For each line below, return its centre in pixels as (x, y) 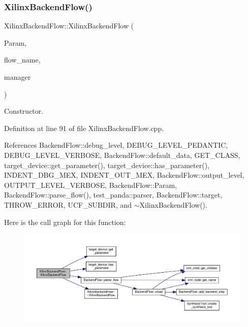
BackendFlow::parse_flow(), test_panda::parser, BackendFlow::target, (113, 195)
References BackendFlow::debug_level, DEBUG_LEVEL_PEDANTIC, (116, 145)
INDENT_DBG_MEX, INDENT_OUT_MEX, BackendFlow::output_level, (124, 175)
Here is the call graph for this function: (65, 222)
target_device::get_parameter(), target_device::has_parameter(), (107, 165)
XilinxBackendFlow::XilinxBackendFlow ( (69, 26)
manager (18, 77)
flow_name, (22, 60)
